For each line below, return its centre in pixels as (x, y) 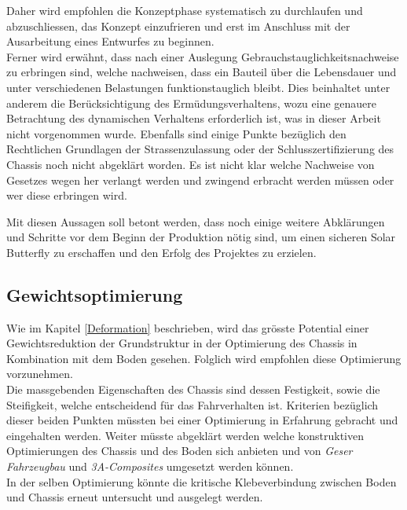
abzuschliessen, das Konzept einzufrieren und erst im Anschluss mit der (178, 26)
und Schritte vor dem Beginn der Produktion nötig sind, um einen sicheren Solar (201, 237)
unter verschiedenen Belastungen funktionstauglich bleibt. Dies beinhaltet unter (198, 87)
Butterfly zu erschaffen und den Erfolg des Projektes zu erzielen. (161, 252)
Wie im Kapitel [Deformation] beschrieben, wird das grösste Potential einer (188, 327)
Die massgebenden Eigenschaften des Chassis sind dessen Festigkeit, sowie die (193, 389)
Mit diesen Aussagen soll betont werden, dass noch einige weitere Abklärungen (196, 221)
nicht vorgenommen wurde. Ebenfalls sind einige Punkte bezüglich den (176, 133)
